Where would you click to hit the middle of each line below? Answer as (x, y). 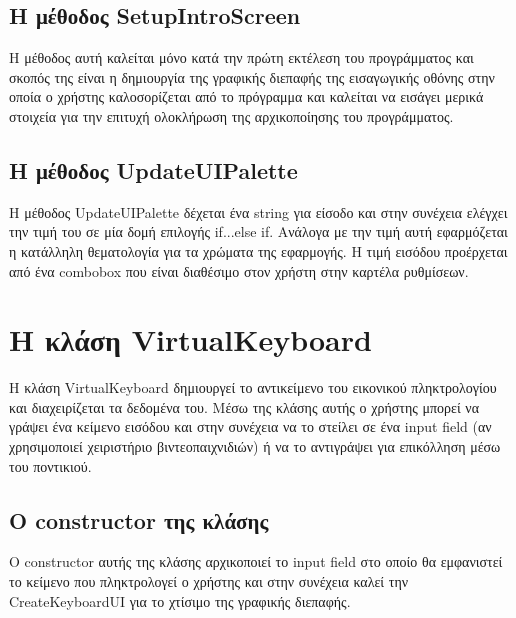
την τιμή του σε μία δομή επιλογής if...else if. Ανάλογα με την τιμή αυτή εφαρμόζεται (258, 231)
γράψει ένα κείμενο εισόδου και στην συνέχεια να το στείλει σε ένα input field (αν (250, 426)
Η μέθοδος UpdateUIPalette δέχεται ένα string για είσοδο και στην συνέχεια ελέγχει (258, 211)
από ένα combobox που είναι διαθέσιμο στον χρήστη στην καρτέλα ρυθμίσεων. (239, 270)
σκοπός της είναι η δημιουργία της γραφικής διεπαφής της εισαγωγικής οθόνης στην (252, 76)
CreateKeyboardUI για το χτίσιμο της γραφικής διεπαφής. (180, 600)
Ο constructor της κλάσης (139, 519)
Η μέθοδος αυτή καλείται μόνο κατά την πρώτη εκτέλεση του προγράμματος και (241, 57)
